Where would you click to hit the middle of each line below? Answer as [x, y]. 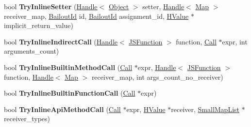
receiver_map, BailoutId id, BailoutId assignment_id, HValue [96, 16]
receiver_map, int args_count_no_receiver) [157, 77]
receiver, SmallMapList [205, 109]
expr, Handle [157, 67]
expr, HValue [146, 109]
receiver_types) [27, 119]
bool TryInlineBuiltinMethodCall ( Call [68, 67]
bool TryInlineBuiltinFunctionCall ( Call [70, 93]
